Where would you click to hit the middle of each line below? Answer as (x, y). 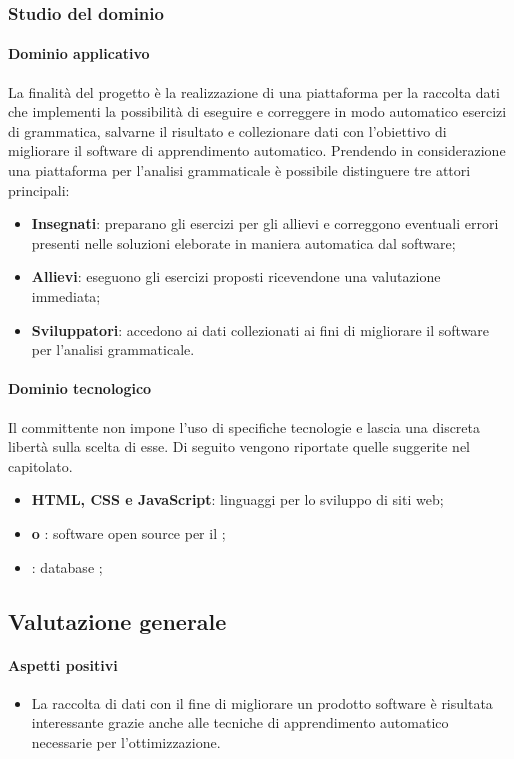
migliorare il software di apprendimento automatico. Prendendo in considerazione (257, 150)
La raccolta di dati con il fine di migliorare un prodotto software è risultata (262, 702)
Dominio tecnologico (80, 388)
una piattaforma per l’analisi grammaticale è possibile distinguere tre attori (239, 170)
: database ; (67, 566)
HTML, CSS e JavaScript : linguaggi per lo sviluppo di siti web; (237, 499)
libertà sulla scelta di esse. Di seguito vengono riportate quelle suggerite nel (239, 446)
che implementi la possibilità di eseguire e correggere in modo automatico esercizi (257, 111)
